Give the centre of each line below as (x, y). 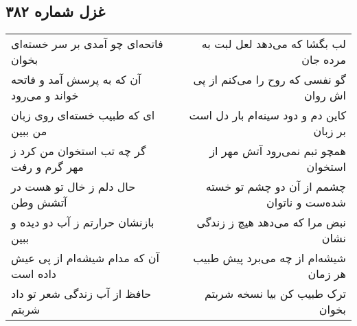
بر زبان (330, 131)
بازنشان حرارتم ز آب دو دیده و (83, 222)
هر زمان (327, 274)
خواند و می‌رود (45, 95)
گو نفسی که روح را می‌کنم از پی (269, 80)
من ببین (29, 131)
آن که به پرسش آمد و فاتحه (76, 80)
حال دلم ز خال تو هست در (73, 187)
